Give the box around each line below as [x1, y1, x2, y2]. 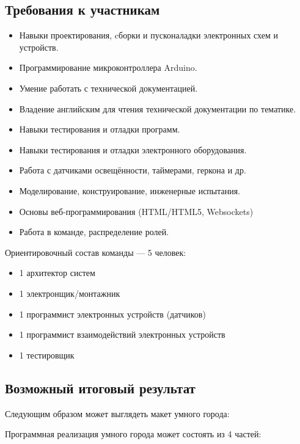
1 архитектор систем [19, 266, 95, 279]
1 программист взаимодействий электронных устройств [19, 328, 225, 341]
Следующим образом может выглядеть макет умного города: [5, 407, 230, 420]
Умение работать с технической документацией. [19, 81, 198, 94]
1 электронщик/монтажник [19, 286, 120, 299]
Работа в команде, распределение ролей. [19, 225, 169, 238]
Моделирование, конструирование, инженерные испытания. [19, 184, 241, 197]
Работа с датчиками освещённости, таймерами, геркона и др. [19, 164, 246, 177]
